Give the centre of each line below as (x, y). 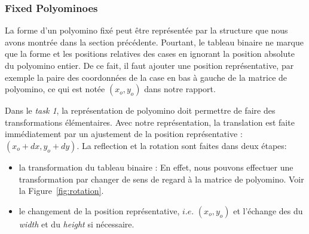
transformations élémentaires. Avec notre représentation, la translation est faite (150, 122)
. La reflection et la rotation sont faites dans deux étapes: (182, 145)
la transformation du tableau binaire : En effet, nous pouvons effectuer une (156, 167)
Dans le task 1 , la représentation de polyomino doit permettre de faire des (140, 110)
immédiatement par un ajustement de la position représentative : (124, 134)
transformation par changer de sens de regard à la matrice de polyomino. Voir (161, 179)
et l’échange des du (268, 210)
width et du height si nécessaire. (77, 224)
